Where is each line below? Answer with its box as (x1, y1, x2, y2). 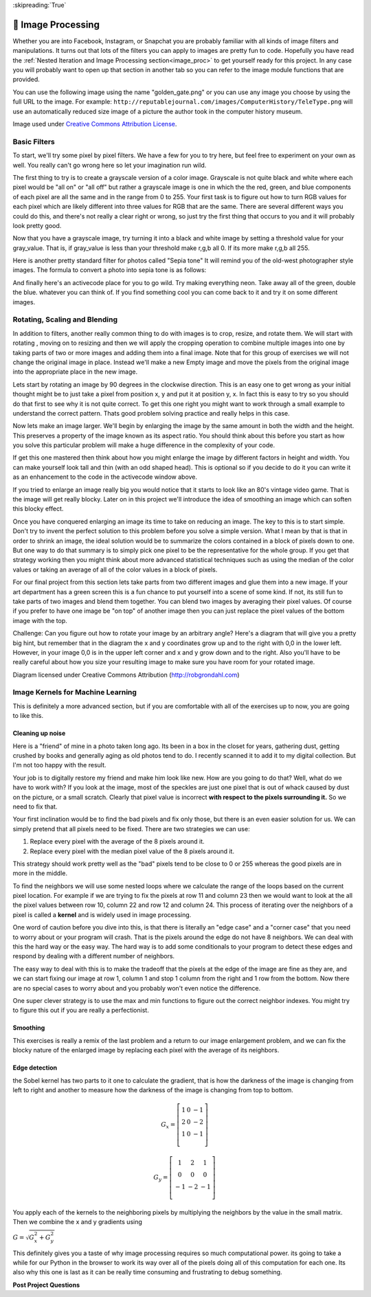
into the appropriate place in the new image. (12, 368, 137, 376)
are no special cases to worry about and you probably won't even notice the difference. (12, 984, 261, 992)
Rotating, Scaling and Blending (12, 315, 118, 324)
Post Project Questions (12, 1281, 80, 1289)
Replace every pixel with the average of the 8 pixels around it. (30, 837, 205, 846)
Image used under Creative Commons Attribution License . (12, 120, 177, 128)
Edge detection (12, 1063, 58, 1072)
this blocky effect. (12, 505, 64, 513)
